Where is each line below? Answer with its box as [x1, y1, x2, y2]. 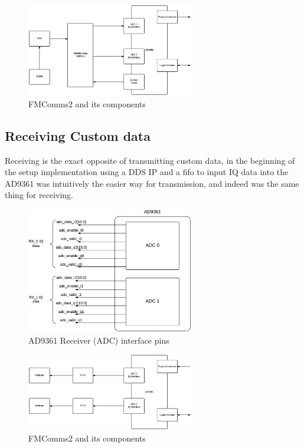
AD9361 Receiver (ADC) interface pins [28, 334, 169, 346]
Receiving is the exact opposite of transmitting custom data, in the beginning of [5, 154, 295, 166]
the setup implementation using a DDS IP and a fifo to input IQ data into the [5, 166, 289, 178]
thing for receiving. [5, 189, 73, 201]
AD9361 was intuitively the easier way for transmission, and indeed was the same [5, 177, 299, 189]
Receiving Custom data [5, 126, 151, 144]
